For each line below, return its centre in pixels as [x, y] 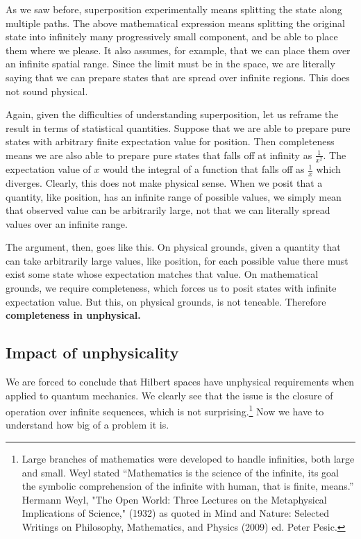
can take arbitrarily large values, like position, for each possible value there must [177, 260]
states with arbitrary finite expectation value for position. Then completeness [170, 141]
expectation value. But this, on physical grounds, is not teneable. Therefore [166, 301]
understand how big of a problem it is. [87, 425]
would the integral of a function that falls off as [204, 169]
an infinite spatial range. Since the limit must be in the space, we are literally [170, 64]
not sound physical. [47, 91]
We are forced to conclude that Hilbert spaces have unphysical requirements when [180, 382]
